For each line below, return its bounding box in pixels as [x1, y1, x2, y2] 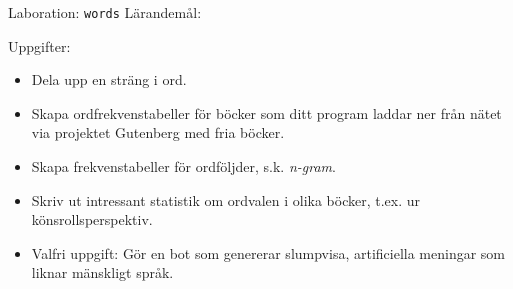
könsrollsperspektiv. [31, 209, 153, 230]
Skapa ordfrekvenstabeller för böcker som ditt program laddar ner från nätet [31, 102, 502, 123]
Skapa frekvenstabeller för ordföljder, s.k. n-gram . [31, 156, 336, 177]
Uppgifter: [8, 35, 71, 56]
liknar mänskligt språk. [31, 262, 174, 283]
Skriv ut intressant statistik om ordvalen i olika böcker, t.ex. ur [31, 189, 421, 210]
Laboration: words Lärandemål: [8, 2, 202, 22]
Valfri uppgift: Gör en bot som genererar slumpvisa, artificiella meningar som [31, 242, 506, 263]
